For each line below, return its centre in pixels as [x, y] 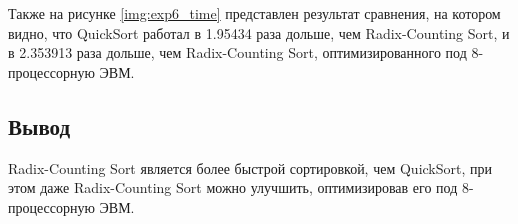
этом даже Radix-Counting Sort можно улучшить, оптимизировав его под [233, 187]
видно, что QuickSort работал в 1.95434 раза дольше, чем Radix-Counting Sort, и [259, 32]
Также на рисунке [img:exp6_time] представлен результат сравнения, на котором [254, 13]
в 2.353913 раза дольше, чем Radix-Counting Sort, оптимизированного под [237, 52]
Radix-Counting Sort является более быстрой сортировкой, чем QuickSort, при [250, 167]
